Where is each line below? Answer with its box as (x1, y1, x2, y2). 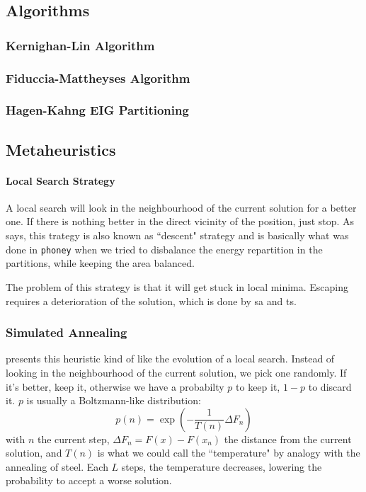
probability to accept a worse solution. (6, 473, 172, 488)
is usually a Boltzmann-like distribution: (26, 393, 201, 408)
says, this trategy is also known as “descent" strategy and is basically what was (6, 228, 349, 243)
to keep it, (236, 379, 280, 394)
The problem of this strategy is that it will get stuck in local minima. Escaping (6, 279, 349, 294)
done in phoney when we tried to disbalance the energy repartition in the (6, 241, 323, 256)
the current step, (37, 431, 110, 446)
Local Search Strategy (6, 173, 115, 188)
